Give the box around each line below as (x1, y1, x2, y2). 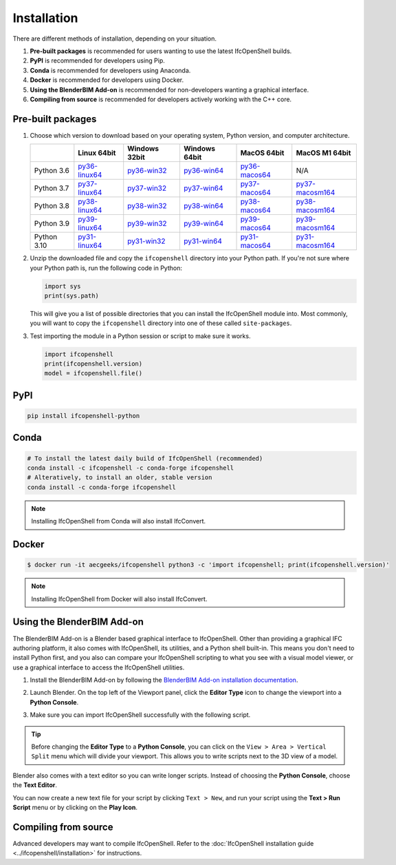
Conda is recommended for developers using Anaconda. (30, 66, 191, 74)
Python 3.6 (34, 166, 70, 176)
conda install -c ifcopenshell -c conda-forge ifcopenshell (27, 464, 234, 472)
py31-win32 (127, 236, 166, 246)
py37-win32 (127, 183, 167, 193)
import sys (44, 282, 81, 290)
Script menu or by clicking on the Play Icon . (12, 803, 137, 811)
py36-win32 (127, 166, 168, 176)
